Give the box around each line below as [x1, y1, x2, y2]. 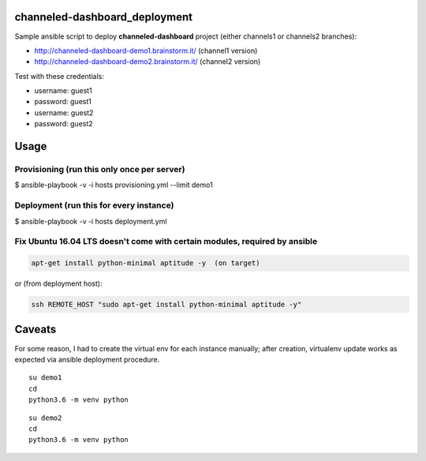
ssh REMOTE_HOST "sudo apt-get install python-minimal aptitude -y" [31, 300, 302, 309]
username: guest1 [34, 86, 92, 96]
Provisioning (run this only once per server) [14, 164, 185, 175]
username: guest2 [34, 107, 94, 118]
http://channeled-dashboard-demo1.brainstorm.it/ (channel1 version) [34, 46, 258, 55]
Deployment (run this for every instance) [14, 200, 174, 211]
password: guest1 [34, 97, 92, 107]
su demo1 [28, 373, 62, 382]
